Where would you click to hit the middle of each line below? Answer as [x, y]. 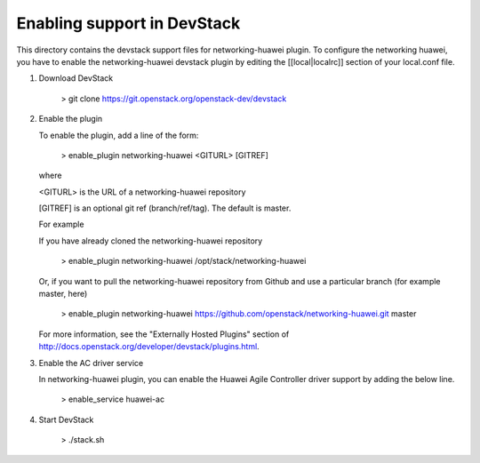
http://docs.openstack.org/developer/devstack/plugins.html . [149, 347]
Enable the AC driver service [91, 363]
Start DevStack [66, 419]
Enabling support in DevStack [128, 23]
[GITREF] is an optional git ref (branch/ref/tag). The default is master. [165, 208]
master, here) [63, 294]
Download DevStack [76, 78]
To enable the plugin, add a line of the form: [119, 135]
